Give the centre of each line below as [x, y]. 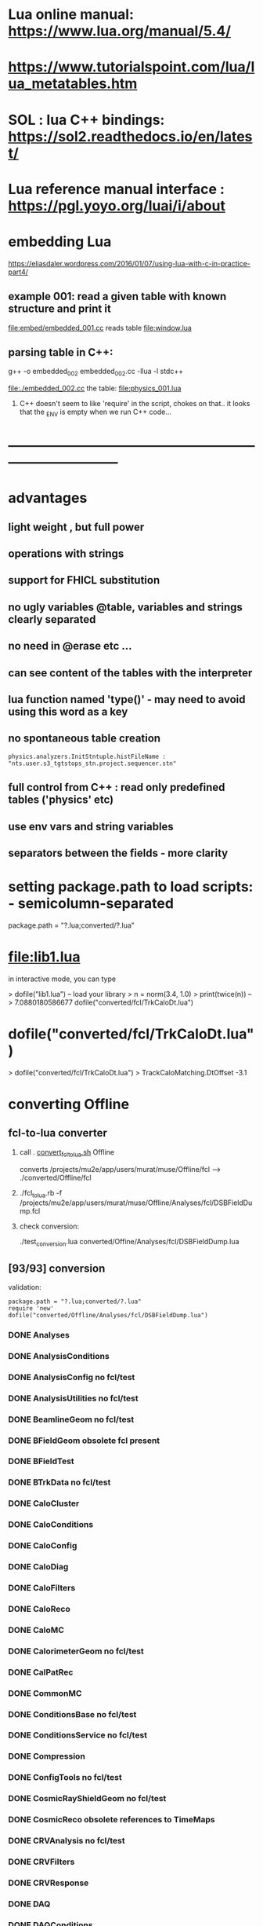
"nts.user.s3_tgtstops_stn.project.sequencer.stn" [92, 763]
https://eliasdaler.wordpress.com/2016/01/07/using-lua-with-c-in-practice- [129, 263]
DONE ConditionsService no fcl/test [77, 1735]
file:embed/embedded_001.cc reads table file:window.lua [100, 328]
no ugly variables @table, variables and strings [125, 607]
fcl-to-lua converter [58, 1133]
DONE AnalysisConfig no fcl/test [72, 1377]
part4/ [18, 272]
